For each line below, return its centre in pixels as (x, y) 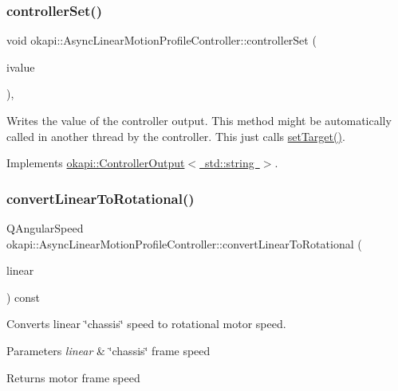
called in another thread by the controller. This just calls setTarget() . (176, 136)
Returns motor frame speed (73, 377)
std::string (230, 163)
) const (24, 297)
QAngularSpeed (45, 228)
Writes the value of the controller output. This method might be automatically (199, 120)
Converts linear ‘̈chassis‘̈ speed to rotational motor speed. (146, 324)
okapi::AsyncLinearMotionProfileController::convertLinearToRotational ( (184, 243)
